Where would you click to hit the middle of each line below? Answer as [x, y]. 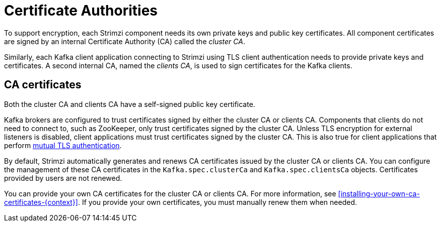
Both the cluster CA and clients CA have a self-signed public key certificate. [130, 104]
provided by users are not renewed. [63, 178]
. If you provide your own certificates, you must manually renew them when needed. [217, 202]
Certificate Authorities [81, 11]
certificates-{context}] [41, 202]
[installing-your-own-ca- [379, 193]
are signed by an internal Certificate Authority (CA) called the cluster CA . [125, 41]
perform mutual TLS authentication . [63, 145]
